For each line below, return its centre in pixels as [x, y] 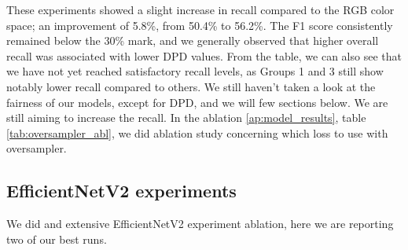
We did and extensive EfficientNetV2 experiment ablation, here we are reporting [200, 224]
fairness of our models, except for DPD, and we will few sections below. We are [197, 102]
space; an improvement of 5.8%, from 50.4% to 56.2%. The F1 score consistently [200, 25]
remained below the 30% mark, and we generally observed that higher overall [193, 40]
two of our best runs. [57, 239]
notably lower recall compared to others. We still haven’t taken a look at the [191, 86]
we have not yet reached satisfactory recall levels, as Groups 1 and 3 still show [195, 71]
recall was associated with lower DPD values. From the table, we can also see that [204, 55]
